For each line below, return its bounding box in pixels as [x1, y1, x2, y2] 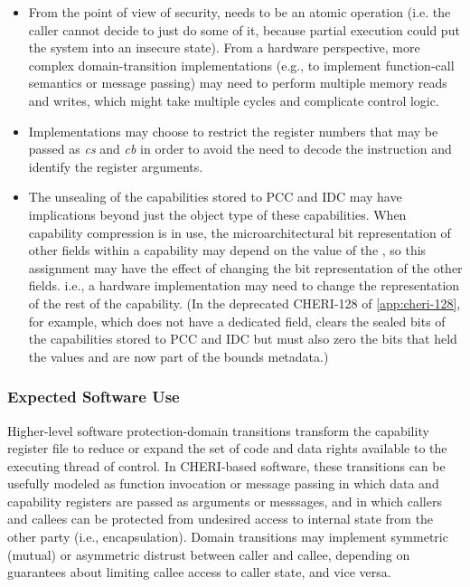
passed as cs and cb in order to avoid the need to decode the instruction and [28, 139, 452, 158]
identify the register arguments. [28, 156, 203, 175]
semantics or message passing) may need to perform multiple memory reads [28, 73, 447, 92]
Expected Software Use [7, 385, 180, 408]
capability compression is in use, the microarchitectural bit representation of [28, 222, 451, 241]
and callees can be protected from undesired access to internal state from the [7, 509, 434, 528]
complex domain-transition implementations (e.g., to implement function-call [28, 55, 455, 74]
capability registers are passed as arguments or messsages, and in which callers [7, 491, 442, 510]
